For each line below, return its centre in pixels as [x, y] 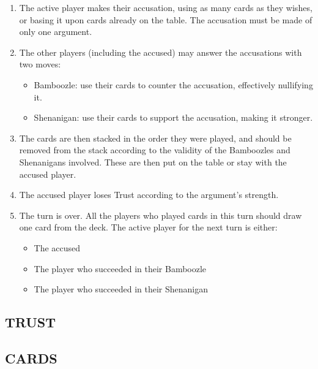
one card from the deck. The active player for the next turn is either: [148, 227]
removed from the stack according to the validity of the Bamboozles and [155, 150]
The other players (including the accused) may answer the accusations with [161, 52]
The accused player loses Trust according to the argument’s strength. [149, 195]
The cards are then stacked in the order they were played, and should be [155, 138]
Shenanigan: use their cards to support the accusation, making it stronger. [173, 117]
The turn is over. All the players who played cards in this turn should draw [161, 215]
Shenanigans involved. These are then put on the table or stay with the [153, 162]
